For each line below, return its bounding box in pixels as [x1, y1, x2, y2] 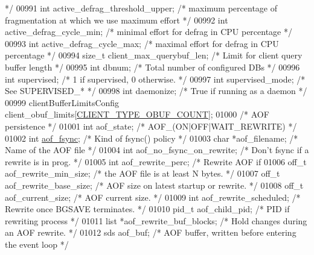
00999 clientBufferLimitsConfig [5, 96, 120, 109]
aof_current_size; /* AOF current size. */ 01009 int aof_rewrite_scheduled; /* [5, 190, 301, 203]
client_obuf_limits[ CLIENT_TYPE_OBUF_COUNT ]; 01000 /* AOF [5, 108, 269, 121]
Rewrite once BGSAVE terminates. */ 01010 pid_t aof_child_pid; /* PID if [5, 203, 290, 215]
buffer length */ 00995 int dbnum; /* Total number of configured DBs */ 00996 [5, 60, 300, 73]
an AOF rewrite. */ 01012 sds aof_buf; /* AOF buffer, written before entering [5, 226, 296, 239]
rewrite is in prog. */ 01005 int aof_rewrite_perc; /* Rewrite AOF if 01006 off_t [5, 155, 307, 168]
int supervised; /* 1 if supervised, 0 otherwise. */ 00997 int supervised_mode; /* [5, 72, 306, 85]
